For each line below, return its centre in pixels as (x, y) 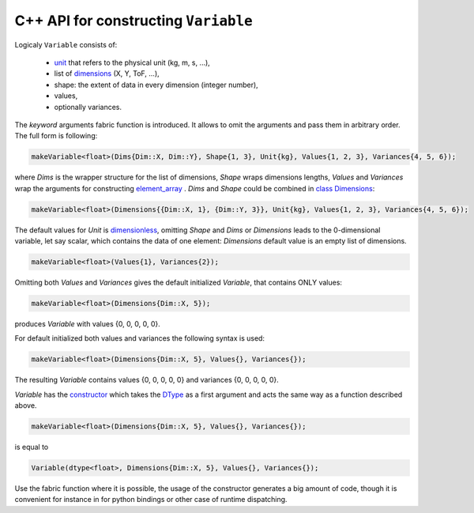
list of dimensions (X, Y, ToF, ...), (107, 74)
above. (26, 405)
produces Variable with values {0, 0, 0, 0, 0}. (88, 323)
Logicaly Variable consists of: (66, 44)
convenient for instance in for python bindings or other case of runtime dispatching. (151, 500)
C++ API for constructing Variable (134, 21)
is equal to (32, 447)
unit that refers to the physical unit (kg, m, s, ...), (132, 62)
